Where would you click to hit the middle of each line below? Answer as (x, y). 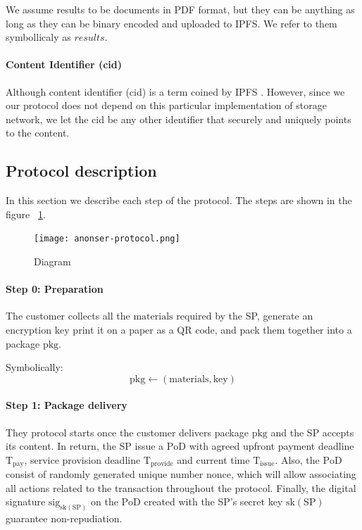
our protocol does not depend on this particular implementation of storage (166, 105)
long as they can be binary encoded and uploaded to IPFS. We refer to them (171, 23)
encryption (29, 329)
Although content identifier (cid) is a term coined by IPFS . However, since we (175, 91)
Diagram (52, 261)
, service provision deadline (82, 459)
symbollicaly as (38, 37)
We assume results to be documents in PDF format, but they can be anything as (180, 9)
